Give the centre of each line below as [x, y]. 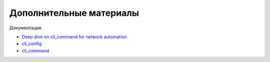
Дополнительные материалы [74, 13]
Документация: [26, 28]
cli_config [32, 44]
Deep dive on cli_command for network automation [74, 37]
